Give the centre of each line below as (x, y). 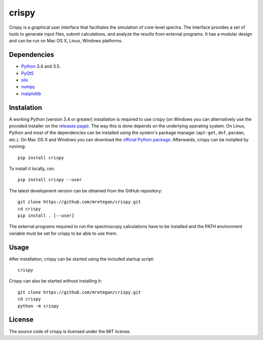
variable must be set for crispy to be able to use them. (63, 233)
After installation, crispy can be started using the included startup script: (82, 259)
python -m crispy (38, 306)
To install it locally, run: (32, 169)
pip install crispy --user (50, 180)
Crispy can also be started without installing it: (56, 281)
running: (18, 147)
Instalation (26, 107)
